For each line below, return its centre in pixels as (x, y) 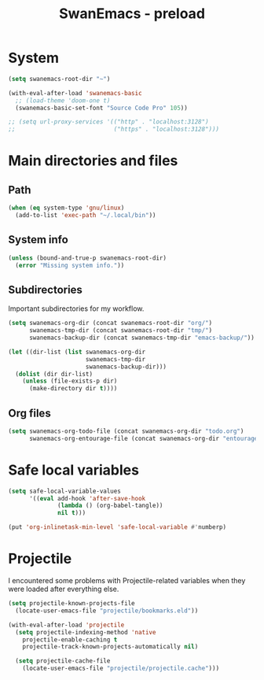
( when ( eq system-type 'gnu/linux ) (66, 208)
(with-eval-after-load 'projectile (66, 625)
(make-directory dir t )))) (73, 389)
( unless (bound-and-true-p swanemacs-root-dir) (88, 258)
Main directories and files (93, 161)
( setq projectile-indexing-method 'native (86, 632)
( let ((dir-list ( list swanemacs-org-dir (77, 352)
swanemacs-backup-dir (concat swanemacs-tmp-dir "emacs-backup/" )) (142, 338)
